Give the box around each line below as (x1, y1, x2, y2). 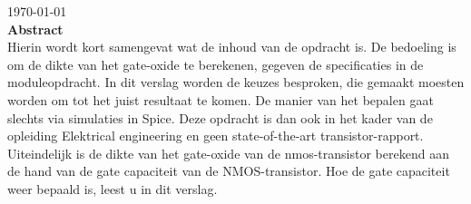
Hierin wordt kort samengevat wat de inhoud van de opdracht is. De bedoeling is (7, 37, 456, 56)
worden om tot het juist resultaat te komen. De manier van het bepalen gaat (7, 90, 434, 109)
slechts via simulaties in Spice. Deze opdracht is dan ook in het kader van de (7, 108, 433, 127)
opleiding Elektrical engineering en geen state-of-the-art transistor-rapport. (7, 126, 424, 145)
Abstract (7, 19, 64, 38)
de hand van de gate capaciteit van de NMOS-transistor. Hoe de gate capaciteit (7, 161, 450, 180)
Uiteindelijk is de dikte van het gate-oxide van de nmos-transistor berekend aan (7, 143, 449, 162)
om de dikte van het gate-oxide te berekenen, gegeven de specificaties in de (7, 54, 424, 73)
